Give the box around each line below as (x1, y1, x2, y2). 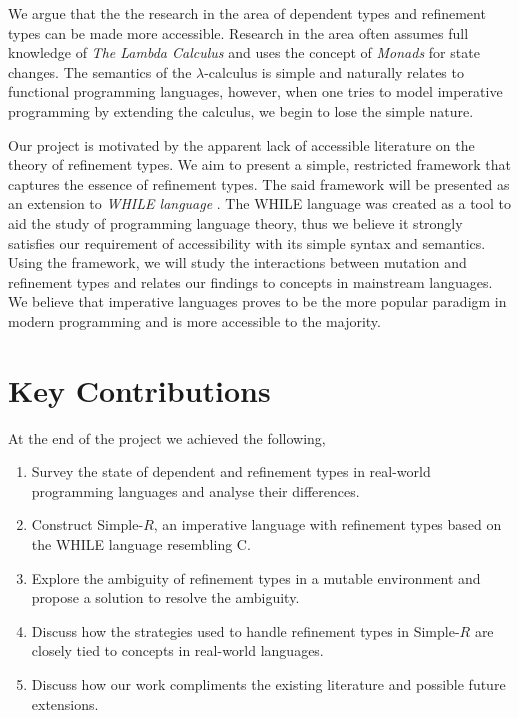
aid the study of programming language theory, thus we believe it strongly (8, 212, 463, 233)
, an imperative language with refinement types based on (153, 514, 502, 535)
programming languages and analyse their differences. (31, 480, 360, 501)
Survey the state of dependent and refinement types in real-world (31, 461, 431, 482)
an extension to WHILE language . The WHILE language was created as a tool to (8, 193, 511, 214)
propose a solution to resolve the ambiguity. (31, 587, 300, 608)
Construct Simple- (31, 514, 144, 535)
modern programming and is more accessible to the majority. (8, 310, 381, 331)
